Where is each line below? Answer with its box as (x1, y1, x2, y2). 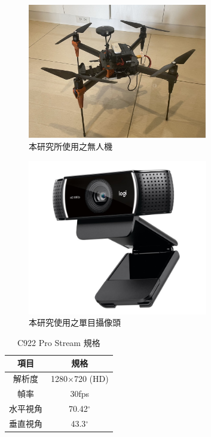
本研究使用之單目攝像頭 (29, 316, 121, 329)
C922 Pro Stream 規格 (17, 336, 100, 348)
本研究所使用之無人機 (29, 140, 112, 153)
